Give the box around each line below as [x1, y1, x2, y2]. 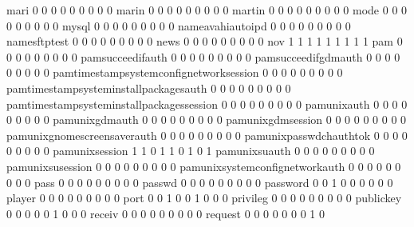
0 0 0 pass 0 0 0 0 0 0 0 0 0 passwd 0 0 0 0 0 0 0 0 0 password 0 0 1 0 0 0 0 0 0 [6, 173, 393, 190]
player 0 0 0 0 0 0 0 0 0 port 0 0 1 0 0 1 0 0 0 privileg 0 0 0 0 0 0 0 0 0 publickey [6, 189, 402, 206]
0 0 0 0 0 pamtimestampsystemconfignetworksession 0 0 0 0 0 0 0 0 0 [6, 64, 343, 81]
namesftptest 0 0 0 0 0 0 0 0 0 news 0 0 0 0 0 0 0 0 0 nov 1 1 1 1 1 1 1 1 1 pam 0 [6, 33, 403, 50]
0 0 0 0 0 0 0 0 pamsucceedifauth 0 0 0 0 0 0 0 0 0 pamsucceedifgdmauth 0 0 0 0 [6, 48, 400, 65]
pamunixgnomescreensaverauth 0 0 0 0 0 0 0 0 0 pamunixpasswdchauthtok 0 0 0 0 [6, 126, 408, 143]
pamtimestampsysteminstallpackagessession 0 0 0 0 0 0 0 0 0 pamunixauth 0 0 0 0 [6, 95, 408, 112]
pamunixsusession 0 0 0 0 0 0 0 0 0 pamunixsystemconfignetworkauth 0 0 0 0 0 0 [6, 157, 401, 174]
